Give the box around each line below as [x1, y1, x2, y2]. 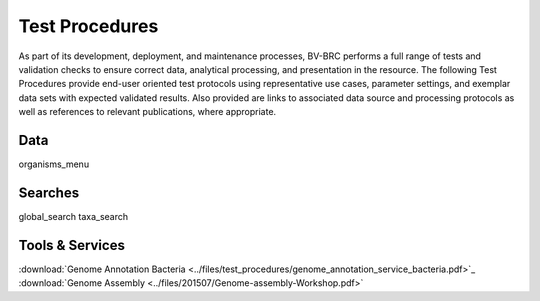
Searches [18, 184, 80, 201]
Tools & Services [18, 236, 125, 254]
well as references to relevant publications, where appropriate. [18, 106, 277, 118]
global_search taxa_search [18, 210, 129, 222]
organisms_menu [18, 158, 90, 170]
